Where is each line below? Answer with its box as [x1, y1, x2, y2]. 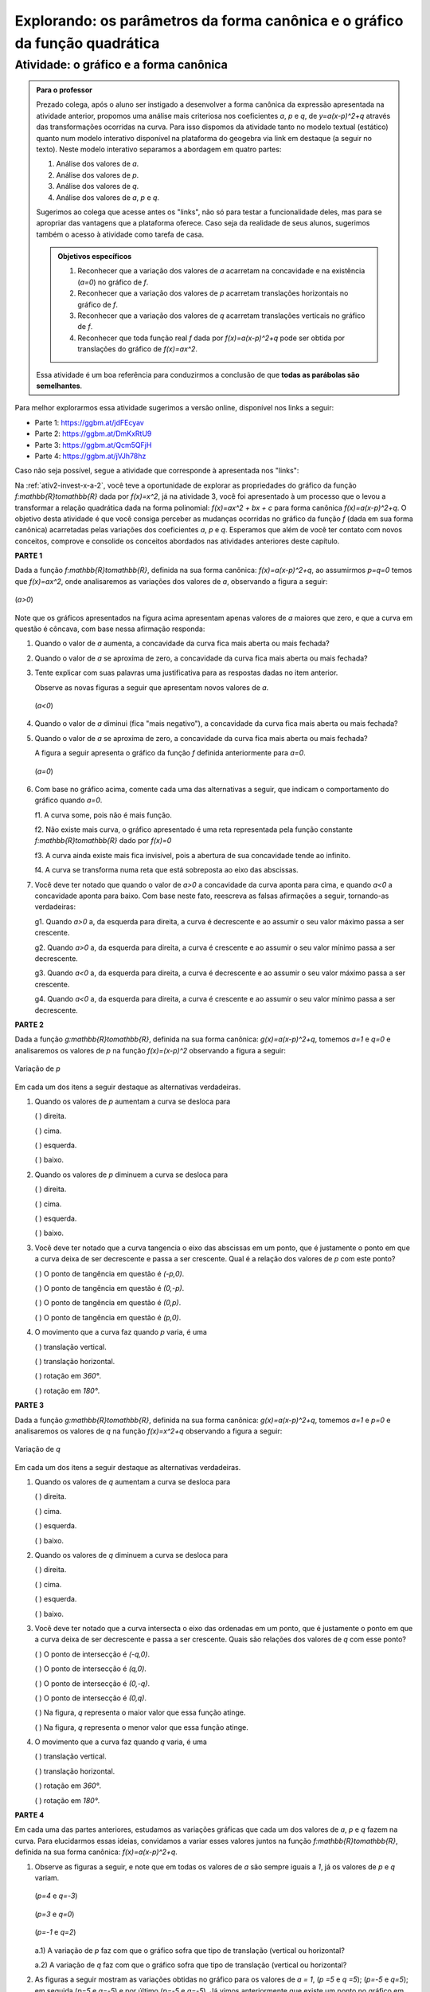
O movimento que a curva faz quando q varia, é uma [34, 1737, 207, 1747]
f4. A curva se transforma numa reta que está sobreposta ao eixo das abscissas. [34, 865, 299, 875]
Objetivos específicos [57, 252, 132, 261]
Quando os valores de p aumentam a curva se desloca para [34, 1096, 231, 1106]
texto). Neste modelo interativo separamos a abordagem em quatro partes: [36, 144, 282, 154]
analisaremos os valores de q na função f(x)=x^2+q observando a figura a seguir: [14, 1426, 283, 1436]
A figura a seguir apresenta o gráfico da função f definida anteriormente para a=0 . [34, 748, 306, 758]
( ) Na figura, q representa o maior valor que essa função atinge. [34, 1708, 246, 1717]
